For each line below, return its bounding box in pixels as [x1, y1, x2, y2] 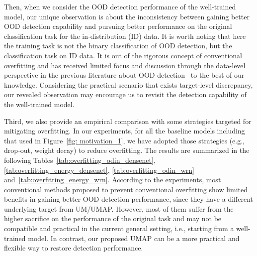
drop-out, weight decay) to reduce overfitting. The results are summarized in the [4, 145, 250, 155]
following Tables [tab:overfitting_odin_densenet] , [4, 154, 156, 165]
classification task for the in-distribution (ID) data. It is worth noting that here [4, 30, 246, 41]
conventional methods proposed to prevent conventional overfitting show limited [4, 184, 248, 194]
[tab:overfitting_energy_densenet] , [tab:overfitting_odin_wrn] [4, 164, 195, 175]
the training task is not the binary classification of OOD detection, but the [4, 40, 232, 51]
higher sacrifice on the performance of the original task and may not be [4, 213, 222, 224]
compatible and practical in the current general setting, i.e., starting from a [4, 223, 234, 234]
